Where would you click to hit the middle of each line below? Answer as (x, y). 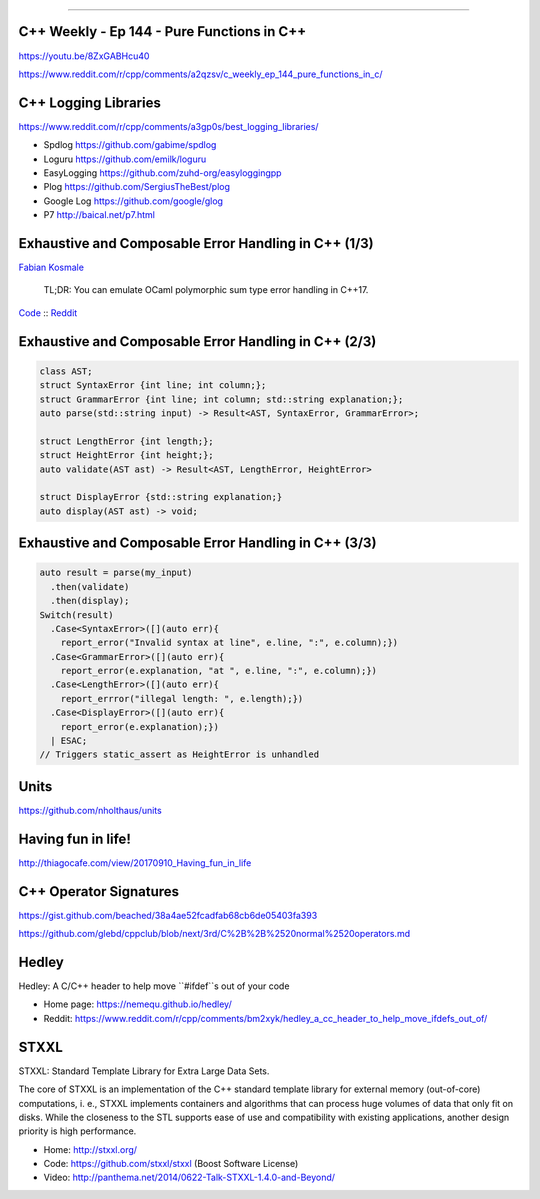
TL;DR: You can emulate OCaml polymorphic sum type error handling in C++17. (206, 290)
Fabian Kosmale (51, 267)
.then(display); (90, 601)
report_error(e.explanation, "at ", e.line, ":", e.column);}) (219, 671)
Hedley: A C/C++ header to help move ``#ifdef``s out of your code (154, 986)
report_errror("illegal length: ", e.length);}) (182, 698)
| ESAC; (69, 741)
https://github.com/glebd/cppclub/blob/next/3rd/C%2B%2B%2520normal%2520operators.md (214, 934)
